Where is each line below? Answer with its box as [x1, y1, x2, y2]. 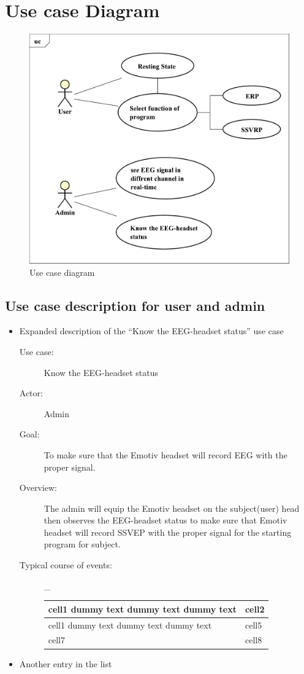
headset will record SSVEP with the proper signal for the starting [44, 525, 292, 538]
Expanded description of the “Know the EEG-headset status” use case [19, 324, 284, 337]
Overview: [19, 481, 57, 494]
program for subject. [44, 538, 121, 551]
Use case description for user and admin [5, 296, 265, 315]
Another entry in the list [19, 657, 112, 670]
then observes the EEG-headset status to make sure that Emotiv [44, 514, 287, 527]
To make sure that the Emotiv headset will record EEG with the [44, 448, 287, 461]
